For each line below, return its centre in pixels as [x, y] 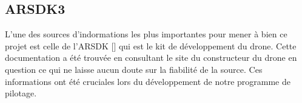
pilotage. [21, 93]
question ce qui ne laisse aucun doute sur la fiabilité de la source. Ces [134, 69]
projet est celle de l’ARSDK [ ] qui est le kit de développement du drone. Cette [151, 45]
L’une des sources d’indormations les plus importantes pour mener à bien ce [146, 34]
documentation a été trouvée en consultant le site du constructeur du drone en [151, 58]
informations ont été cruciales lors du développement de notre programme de [148, 81]
